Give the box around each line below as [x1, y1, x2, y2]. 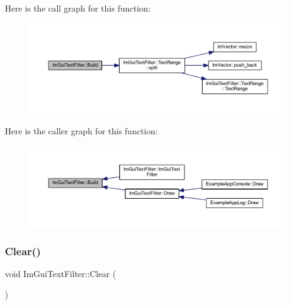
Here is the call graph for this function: [5, 2, 151, 14]
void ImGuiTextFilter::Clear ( [5, 267, 116, 280]
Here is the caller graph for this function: [5, 124, 158, 137]
